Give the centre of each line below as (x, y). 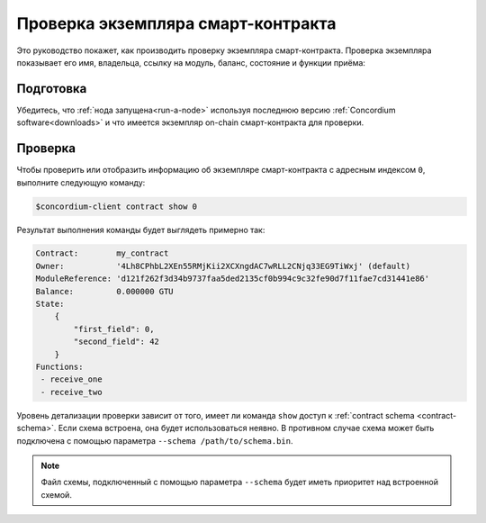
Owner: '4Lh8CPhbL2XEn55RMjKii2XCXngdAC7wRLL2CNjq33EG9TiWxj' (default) (223, 266)
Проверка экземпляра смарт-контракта (176, 23)
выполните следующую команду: (81, 182)
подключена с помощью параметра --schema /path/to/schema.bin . (155, 440)
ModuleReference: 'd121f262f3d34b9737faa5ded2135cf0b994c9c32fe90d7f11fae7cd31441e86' (233, 279)
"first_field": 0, (114, 329)
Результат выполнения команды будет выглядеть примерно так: (141, 230)
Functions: (59, 367)
